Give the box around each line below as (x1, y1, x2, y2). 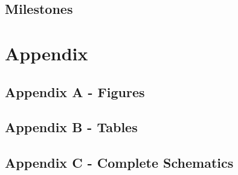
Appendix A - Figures (5, 82, 145, 101)
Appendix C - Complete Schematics (5, 153, 234, 172)
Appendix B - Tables (5, 118, 138, 136)
